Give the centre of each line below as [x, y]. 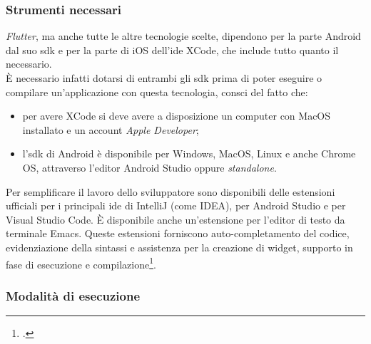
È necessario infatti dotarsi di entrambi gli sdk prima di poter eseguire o [164, 78]
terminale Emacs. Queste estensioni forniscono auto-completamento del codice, [178, 233]
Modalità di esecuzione [73, 295]
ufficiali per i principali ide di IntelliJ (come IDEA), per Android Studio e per [176, 205]
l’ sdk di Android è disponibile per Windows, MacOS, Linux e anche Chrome [189, 153]
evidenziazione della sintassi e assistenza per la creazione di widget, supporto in [179, 247]
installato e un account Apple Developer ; [111, 129]
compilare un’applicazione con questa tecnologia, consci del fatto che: [157, 92]
